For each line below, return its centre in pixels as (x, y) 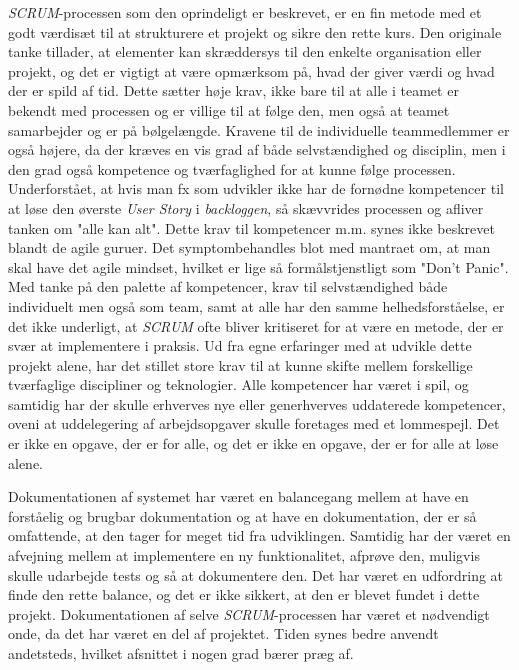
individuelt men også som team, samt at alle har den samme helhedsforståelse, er (256, 305)
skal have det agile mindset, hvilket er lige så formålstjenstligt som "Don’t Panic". (258, 266)
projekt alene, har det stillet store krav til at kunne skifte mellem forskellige (240, 364)
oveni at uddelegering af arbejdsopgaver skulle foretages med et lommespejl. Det (254, 423)
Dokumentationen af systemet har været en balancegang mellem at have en (238, 496)
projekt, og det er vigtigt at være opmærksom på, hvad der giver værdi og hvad (251, 70)
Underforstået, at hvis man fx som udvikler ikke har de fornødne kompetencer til (256, 188)
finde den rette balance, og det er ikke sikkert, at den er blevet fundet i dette (244, 594)
